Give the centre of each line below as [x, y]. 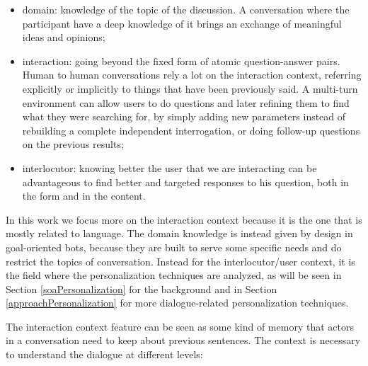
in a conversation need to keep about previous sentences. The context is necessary [183, 340]
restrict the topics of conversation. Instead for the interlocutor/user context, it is [180, 261]
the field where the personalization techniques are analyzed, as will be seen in [174, 275]
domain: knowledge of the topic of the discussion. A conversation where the [186, 9]
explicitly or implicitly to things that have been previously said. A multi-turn [190, 88]
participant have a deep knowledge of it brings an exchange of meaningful [182, 23]
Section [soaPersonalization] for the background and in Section [142, 288]
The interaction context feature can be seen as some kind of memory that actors [180, 326]
